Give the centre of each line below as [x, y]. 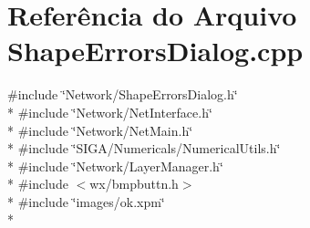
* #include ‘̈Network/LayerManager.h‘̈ [115, 166]
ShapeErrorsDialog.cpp [155, 51]
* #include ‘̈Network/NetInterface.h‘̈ [110, 112]
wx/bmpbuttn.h [134, 184]
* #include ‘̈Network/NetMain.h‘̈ [100, 130]
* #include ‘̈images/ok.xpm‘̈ [86, 201]
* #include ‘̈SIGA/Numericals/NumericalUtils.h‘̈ [144, 148]
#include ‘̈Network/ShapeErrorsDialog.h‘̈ [123, 94]
